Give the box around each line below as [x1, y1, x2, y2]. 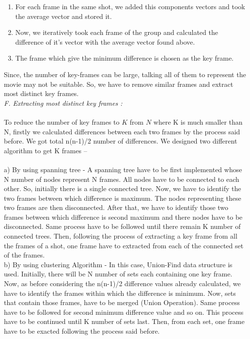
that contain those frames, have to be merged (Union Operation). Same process [4, 297, 240, 307]
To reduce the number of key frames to [4, 116, 120, 127]
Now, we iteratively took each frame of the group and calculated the [15, 27, 218, 37]
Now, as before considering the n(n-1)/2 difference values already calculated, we [4, 278, 241, 289]
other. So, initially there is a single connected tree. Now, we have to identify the [4, 183, 241, 194]
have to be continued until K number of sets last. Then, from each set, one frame [4, 316, 245, 326]
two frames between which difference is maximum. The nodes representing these [4, 193, 241, 203]
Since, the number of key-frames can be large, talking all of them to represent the [4, 69, 246, 79]
